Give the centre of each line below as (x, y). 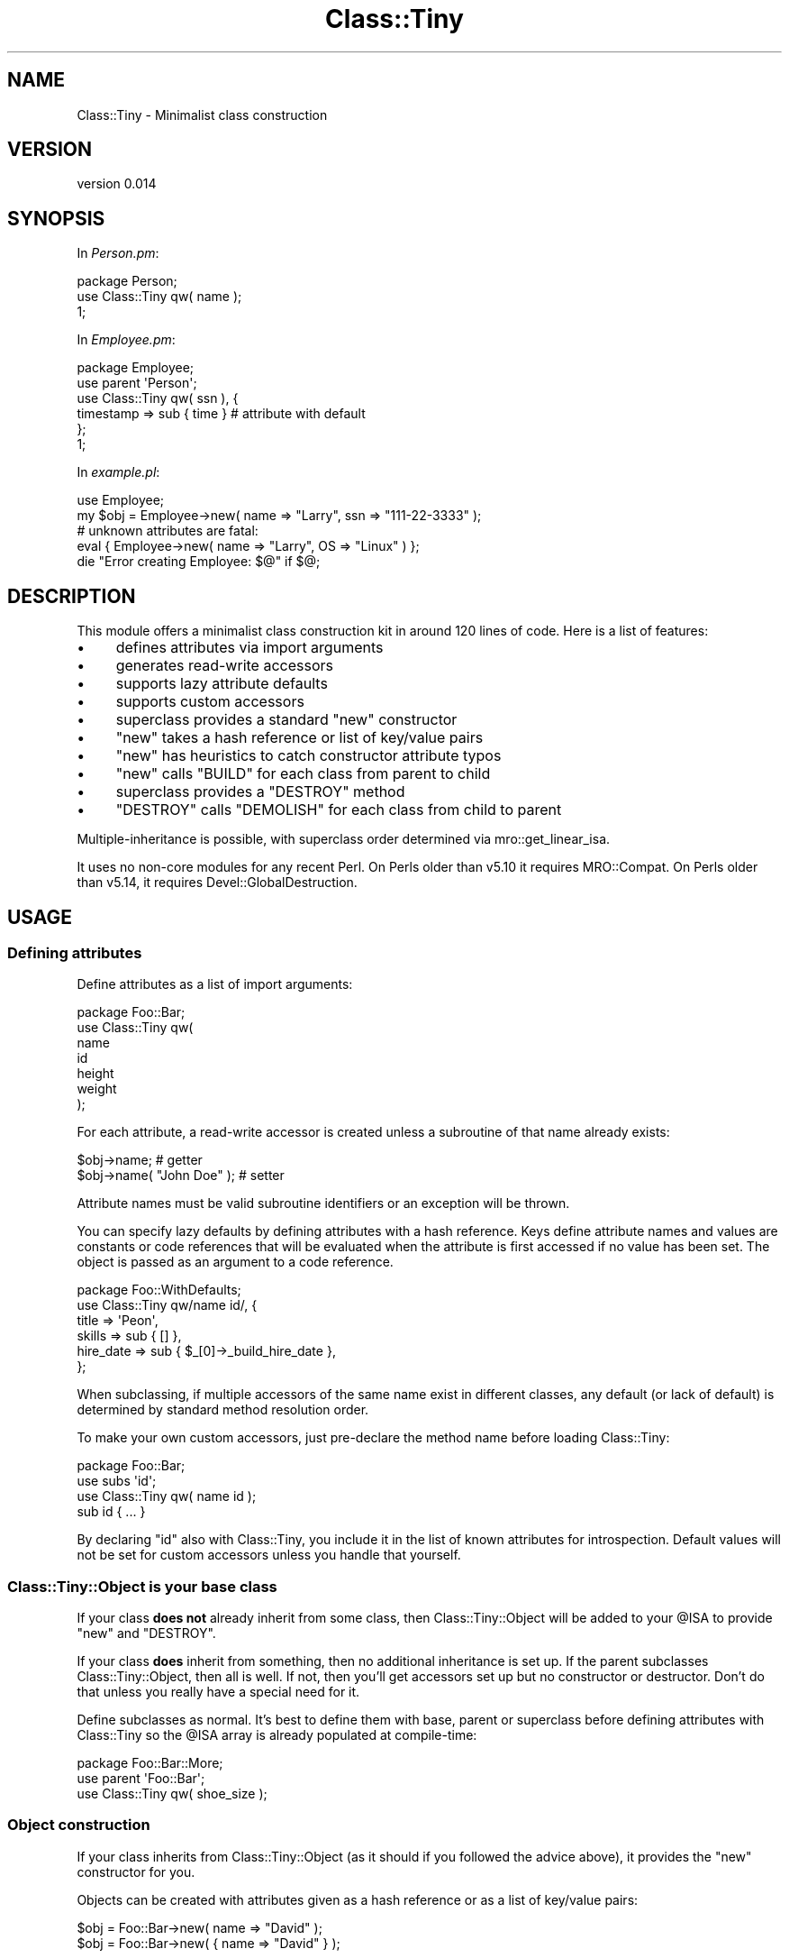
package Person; (127, 281)
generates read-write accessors (224, 666)
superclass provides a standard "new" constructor (286, 720)
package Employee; (136, 368)
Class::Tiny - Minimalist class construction (202, 114)
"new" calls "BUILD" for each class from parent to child (303, 774)
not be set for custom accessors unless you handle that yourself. (269, 1555)
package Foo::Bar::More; (150, 1763)
